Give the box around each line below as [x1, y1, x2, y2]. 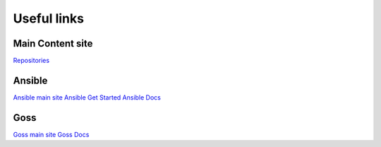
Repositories [13, 57, 49, 65]
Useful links [13, 11, 85, 26]
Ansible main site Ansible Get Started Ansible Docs [13, 93, 162, 102]
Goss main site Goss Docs [13, 130, 90, 139]
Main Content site [13, 37, 93, 49]
